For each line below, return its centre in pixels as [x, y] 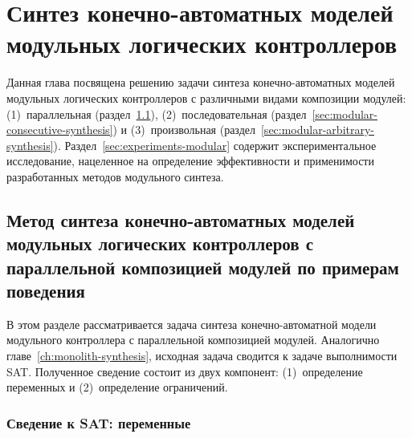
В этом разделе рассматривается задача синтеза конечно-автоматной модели [192, 324]
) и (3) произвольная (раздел [184, 130]
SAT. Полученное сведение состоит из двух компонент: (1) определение [185, 371]
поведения [46, 291]
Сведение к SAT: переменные [99, 422]
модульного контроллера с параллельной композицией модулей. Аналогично [193, 340]
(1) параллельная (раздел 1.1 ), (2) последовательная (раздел [157, 114]
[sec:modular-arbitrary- [318, 130]
